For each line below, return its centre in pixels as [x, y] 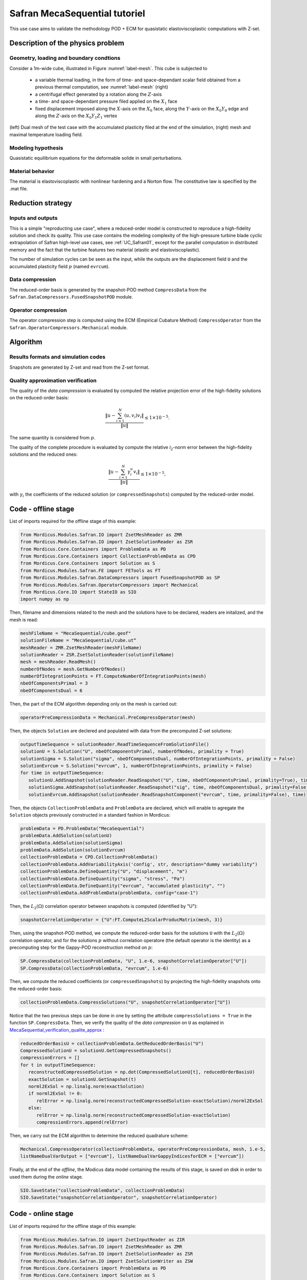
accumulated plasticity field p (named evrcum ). [60, 266]
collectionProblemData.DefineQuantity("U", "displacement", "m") [104, 871]
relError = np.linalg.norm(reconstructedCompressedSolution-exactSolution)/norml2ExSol [150, 1101]
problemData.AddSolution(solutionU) [66, 836]
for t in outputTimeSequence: [58, 1065]
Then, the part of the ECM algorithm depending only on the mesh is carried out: [93, 703]
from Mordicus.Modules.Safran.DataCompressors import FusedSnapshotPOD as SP [120, 578]
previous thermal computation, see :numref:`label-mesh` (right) [102, 87]
